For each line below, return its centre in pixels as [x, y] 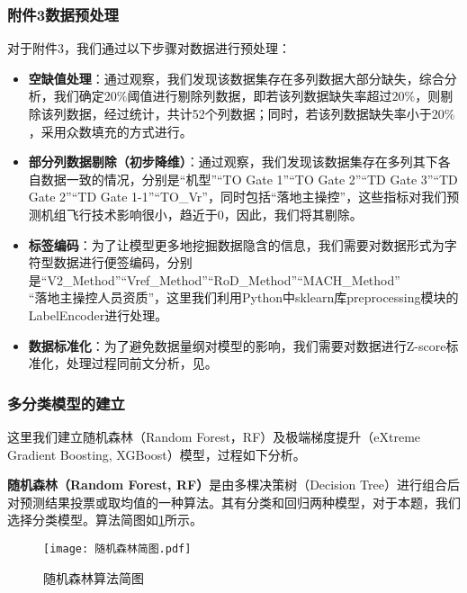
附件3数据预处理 [63, 14]
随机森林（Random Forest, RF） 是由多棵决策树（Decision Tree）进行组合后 [233, 485]
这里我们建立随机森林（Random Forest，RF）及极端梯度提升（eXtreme [214, 436]
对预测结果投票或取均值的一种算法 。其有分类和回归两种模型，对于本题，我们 [234, 502]
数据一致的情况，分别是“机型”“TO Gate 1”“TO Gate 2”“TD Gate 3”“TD [249, 179]
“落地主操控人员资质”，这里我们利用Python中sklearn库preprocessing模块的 [243, 297]
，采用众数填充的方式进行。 [110, 131]
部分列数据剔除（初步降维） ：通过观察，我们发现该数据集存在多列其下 [233, 162]
